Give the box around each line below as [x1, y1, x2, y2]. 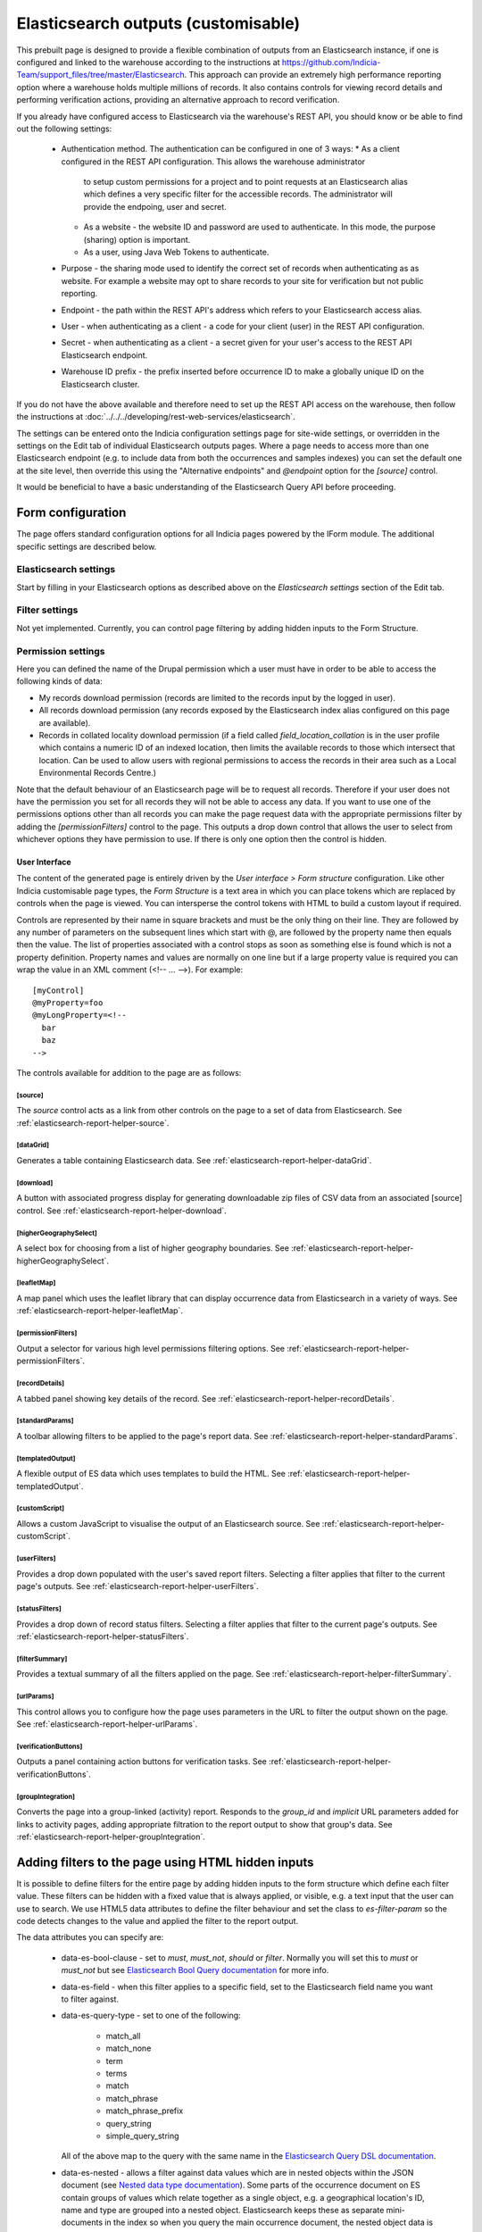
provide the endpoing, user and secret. [83, 201, 227, 212]
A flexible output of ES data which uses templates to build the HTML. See [16, 1469, 286, 1479]
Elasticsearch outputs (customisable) [16, 13, 301, 33]
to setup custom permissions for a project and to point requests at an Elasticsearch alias [83, 177, 408, 187]
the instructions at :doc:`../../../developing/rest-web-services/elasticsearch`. [16, 412, 295, 422]
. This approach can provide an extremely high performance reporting [184, 70, 442, 80]
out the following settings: [16, 123, 112, 134]
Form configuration [16, 505, 127, 521]
